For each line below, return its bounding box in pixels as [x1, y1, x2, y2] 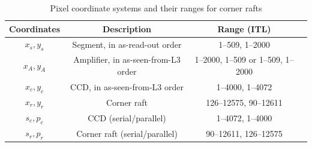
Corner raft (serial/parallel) [76, 127, 178, 139]
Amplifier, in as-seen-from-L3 [73, 53, 181, 66]
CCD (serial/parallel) [88, 111, 166, 124]
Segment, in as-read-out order [72, 38, 182, 51]
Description [103, 22, 152, 35]
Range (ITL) [217, 22, 271, 35]
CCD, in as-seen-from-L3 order [70, 80, 184, 93]
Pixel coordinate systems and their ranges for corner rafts [50, 2, 262, 14]
